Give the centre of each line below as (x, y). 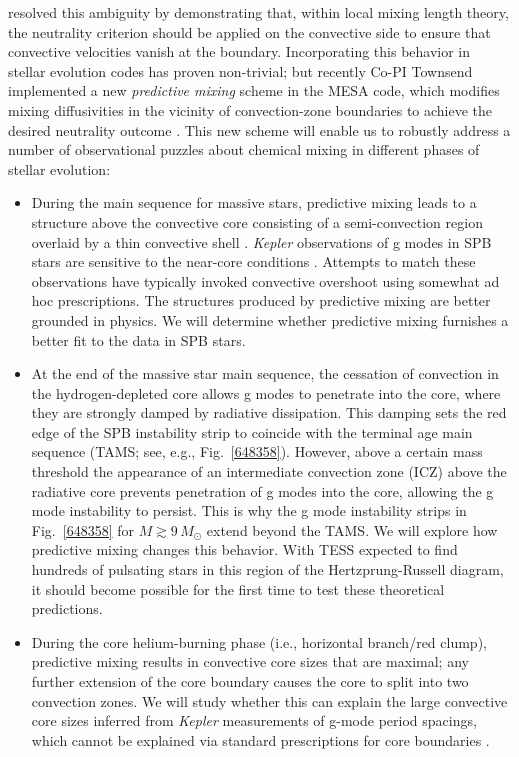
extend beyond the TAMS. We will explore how (352, 529)
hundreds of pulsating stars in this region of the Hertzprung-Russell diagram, (267, 569)
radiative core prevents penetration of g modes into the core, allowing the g (262, 490)
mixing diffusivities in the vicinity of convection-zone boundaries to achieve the (250, 109)
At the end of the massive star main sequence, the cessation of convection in (265, 373)
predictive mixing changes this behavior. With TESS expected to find (244, 549)
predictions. (67, 608)
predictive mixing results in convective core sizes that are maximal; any (250, 661)
